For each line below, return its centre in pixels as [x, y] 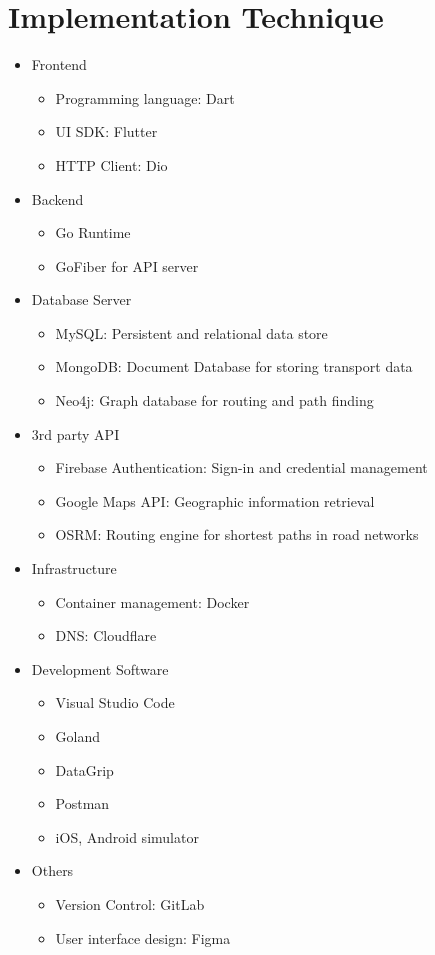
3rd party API [75, 433]
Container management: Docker [152, 601]
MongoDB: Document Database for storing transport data [234, 366]
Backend [57, 198]
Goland [78, 736]
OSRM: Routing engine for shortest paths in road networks [237, 534]
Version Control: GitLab [130, 903]
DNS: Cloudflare [106, 635]
